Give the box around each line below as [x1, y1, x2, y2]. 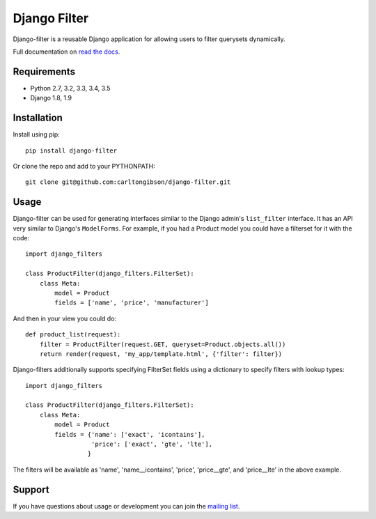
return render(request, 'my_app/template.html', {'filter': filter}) [39, 350, 283, 358]
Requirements [13, 65, 76, 77]
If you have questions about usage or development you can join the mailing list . [13, 502, 240, 510]
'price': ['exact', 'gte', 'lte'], [91, 440, 212, 449]
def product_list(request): [25, 331, 121, 339]
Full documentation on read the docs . [13, 47, 120, 56]
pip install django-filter [25, 146, 118, 155]
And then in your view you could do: [13, 314, 117, 323]
